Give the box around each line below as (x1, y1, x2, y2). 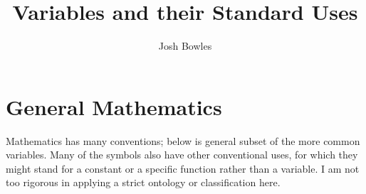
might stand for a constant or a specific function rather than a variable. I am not (6, 161, 360, 176)
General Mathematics (6, 92, 222, 121)
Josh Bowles (158, 38, 212, 53)
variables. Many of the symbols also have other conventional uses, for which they (6, 147, 358, 162)
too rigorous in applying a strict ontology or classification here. (6, 175, 281, 190)
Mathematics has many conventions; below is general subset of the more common (6, 133, 360, 148)
